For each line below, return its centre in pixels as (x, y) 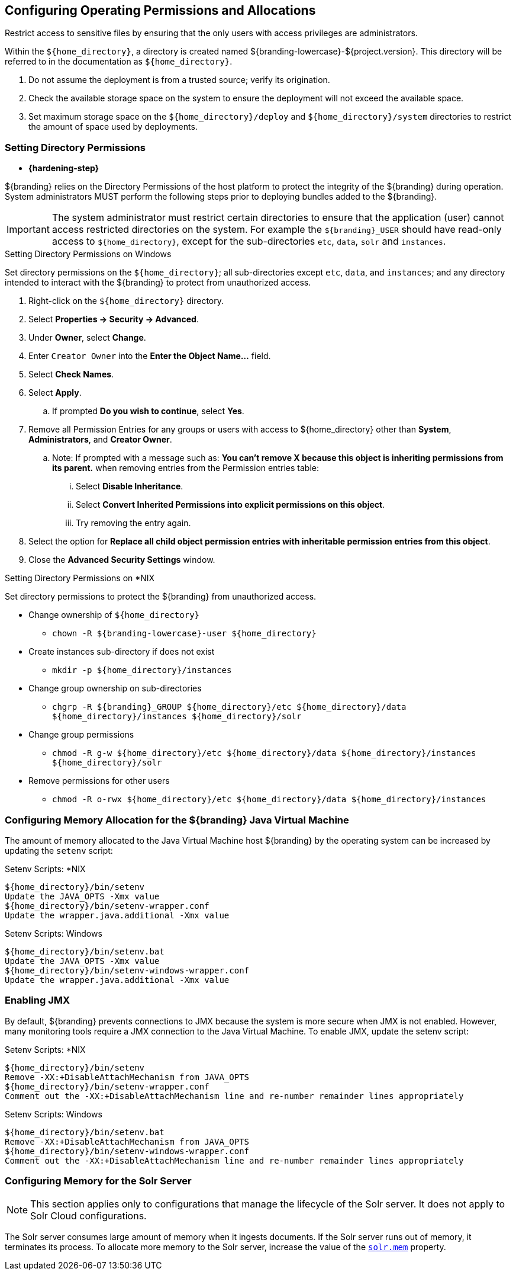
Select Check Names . (71, 374)
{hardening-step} (64, 168)
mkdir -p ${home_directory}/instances (142, 670)
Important (28, 230)
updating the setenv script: (59, 850)
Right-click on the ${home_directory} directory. (126, 301)
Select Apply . (55, 393)
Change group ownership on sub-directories (115, 688)
